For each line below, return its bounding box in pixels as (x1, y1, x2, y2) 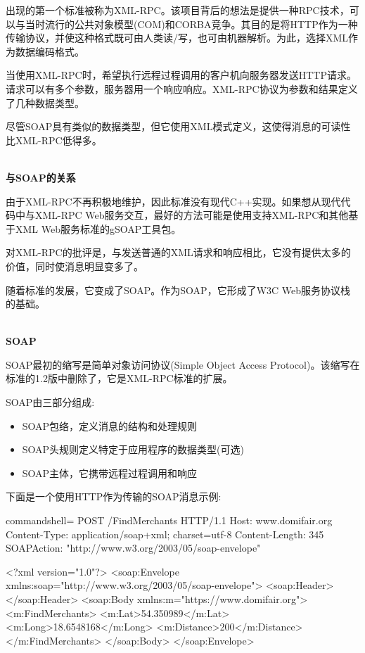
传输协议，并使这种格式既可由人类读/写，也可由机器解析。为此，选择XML (6, 30, 349, 45)
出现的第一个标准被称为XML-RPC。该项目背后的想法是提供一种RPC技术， (6, 3, 350, 17)
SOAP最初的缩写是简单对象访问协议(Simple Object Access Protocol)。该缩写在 (6, 357, 360, 372)
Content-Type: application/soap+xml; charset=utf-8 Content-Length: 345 (6, 526, 324, 541)
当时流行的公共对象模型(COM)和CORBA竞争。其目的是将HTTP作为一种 (25, 16, 358, 31)
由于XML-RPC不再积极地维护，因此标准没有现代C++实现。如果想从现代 (6, 194, 341, 208)
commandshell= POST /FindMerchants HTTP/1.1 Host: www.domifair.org (6, 513, 333, 528)
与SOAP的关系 (6, 170, 76, 184)
